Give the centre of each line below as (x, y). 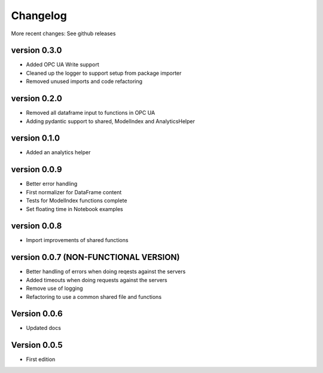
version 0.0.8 (36, 226)
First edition (41, 359)
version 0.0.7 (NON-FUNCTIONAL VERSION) (95, 257)
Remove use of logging (54, 288)
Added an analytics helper (58, 152)
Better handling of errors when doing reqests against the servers (106, 271)
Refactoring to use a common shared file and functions (94, 296)
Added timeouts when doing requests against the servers (97, 280)
